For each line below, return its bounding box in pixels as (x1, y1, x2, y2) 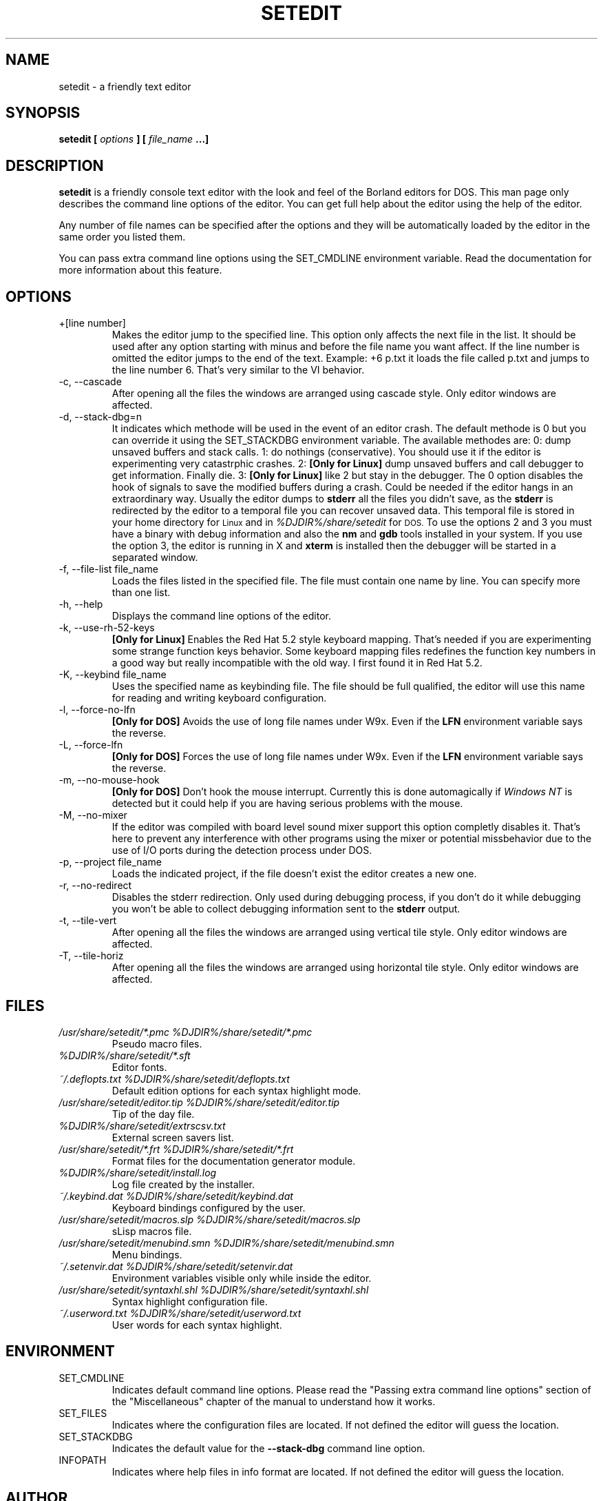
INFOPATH (59, 1453, 107, 1466)
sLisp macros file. (112, 1225, 192, 1237)
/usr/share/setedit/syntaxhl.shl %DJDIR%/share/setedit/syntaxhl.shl (59, 1283, 369, 1296)
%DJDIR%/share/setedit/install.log (59, 1166, 217, 1178)
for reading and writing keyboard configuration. (112, 692, 327, 704)
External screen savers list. (112, 1131, 234, 1143)
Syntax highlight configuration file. (112, 1295, 268, 1307)
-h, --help (59, 598, 103, 611)
